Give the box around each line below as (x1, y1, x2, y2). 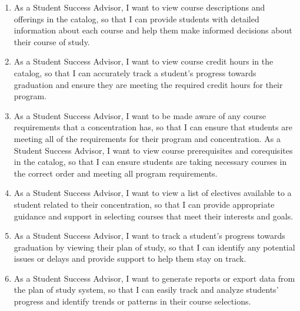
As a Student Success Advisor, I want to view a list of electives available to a (14, 187, 292, 199)
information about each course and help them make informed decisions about (14, 24, 292, 36)
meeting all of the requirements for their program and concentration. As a (14, 132, 281, 144)
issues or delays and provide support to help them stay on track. (14, 252, 246, 265)
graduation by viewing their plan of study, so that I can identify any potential (14, 241, 295, 253)
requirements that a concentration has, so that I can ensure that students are (14, 121, 292, 133)
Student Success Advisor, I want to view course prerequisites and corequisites (14, 144, 293, 156)
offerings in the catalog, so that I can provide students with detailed (14, 12, 259, 25)
